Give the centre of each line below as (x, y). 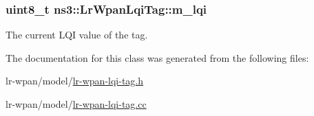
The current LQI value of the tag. (77, 35)
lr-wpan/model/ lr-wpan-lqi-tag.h (75, 81)
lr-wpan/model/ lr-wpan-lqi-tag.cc (76, 104)
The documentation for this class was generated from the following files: (157, 57)
